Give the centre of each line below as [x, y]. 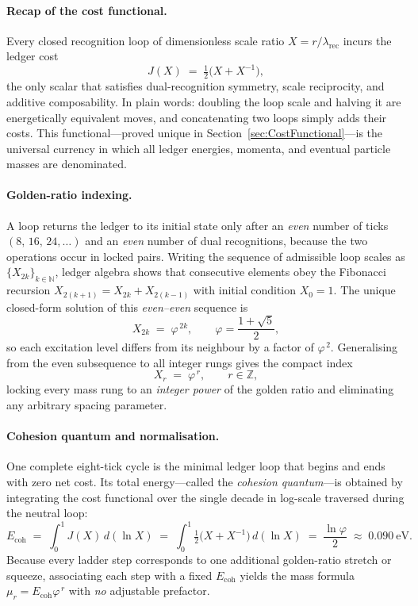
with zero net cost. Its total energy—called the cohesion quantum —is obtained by [205, 482]
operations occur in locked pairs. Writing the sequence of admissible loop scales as [206, 256]
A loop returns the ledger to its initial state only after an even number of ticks [197, 225]
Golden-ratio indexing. [69, 195]
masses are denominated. [67, 164]
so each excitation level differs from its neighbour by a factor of [160, 347]
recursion [29, 290]
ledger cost [33, 56]
